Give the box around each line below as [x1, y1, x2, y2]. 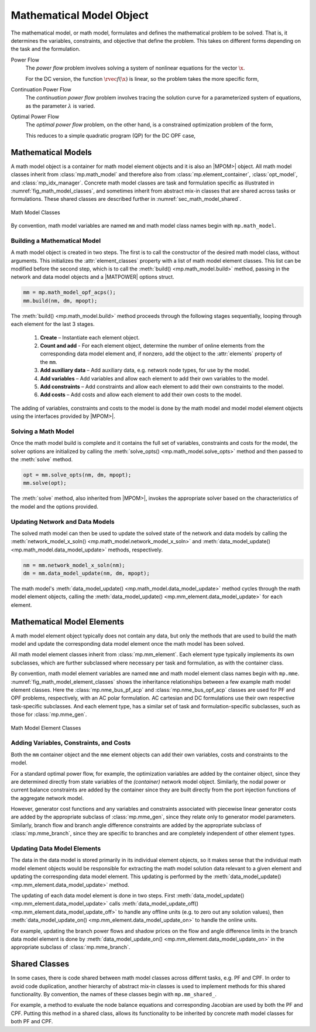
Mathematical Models [11, 147, 92, 157]
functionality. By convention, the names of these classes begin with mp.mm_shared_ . [11, 991, 217, 997]
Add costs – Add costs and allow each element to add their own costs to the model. [40, 391, 242, 398]
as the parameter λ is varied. [25, 102, 95, 109]
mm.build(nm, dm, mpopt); [23, 297, 98, 304]
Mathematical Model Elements [11, 616, 125, 626]
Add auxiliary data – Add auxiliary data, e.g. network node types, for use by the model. [40, 366, 251, 374]
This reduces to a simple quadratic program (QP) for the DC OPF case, [25, 132, 196, 139]
